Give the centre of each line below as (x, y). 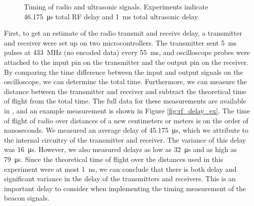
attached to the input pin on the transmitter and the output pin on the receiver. (126, 62)
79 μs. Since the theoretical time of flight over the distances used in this (114, 159)
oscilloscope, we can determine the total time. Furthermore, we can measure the (126, 81)
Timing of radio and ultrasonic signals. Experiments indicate (116, 6)
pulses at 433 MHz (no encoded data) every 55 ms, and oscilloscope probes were (127, 52)
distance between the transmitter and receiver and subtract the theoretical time (125, 91)
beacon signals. (27, 198)
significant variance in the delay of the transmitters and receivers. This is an (120, 179)
